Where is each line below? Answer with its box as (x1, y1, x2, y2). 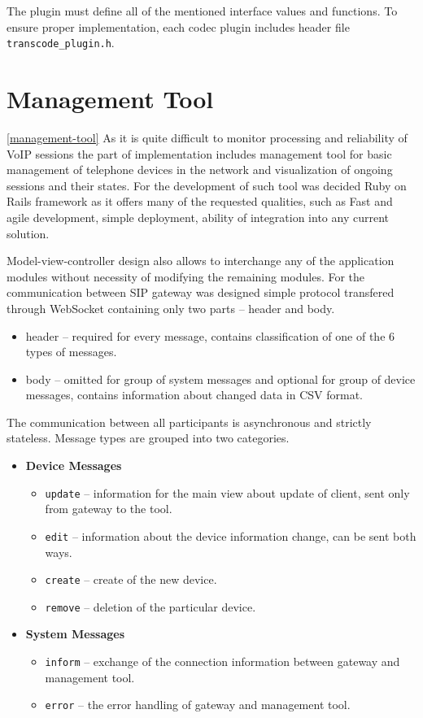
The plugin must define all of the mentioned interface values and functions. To (7, 2, 398, 19)
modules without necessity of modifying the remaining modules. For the (7, 268, 365, 285)
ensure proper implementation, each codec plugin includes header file (7, 18, 350, 35)
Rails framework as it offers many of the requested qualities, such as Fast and (7, 193, 393, 210)
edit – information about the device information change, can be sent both (45, 527, 416, 544)
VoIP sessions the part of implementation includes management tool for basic (7, 145, 392, 162)
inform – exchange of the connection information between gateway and (45, 653, 400, 670)
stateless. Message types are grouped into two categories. (7, 429, 290, 446)
